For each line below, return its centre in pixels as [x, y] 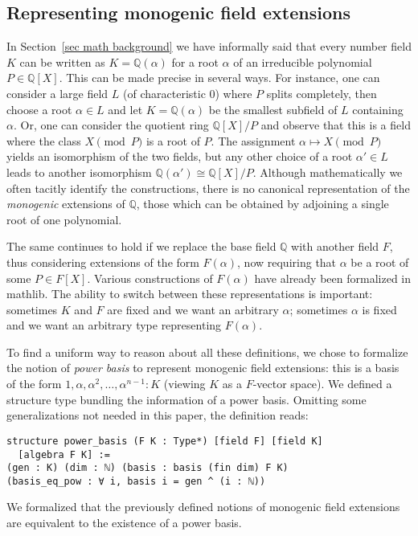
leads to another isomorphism [79, 172]
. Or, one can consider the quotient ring [111, 125]
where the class [44, 140]
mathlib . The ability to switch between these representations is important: [190, 294]
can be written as [62, 61]
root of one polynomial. [64, 219]
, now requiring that [287, 262]
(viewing [184, 384]
